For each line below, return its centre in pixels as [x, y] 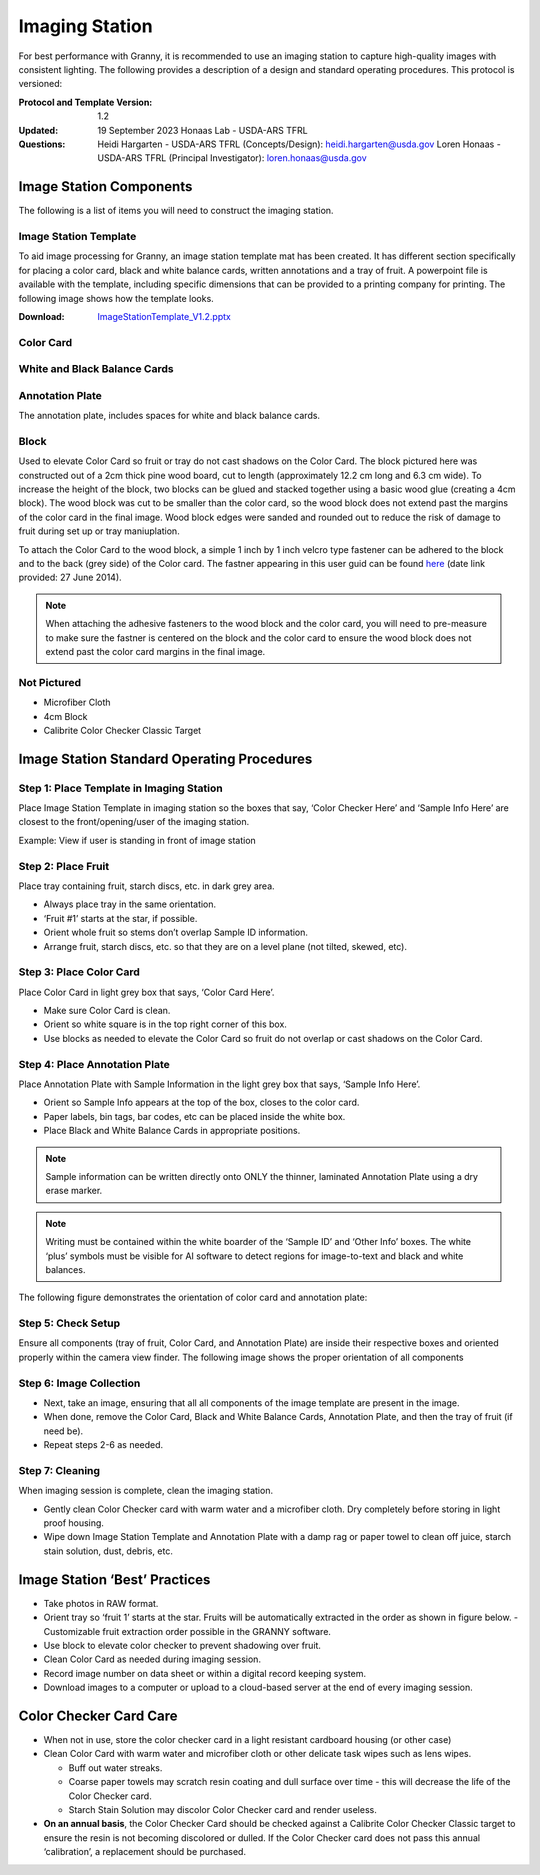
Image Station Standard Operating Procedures [165, 758]
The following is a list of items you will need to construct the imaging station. [176, 211]
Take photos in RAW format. [101, 1603]
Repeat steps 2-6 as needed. [103, 1445]
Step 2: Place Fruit [64, 866]
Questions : [42, 144]
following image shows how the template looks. [116, 298]
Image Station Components [105, 186]
